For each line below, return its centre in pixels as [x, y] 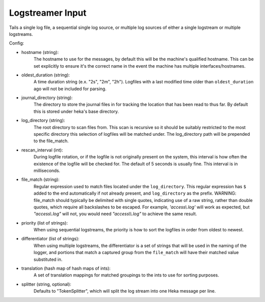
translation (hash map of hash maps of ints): [66, 268]
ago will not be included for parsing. [70, 89]
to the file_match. [51, 141]
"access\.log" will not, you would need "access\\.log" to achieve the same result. [115, 214]
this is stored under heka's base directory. [76, 111]
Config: [17, 43]
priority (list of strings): [45, 223]
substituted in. [48, 259]
